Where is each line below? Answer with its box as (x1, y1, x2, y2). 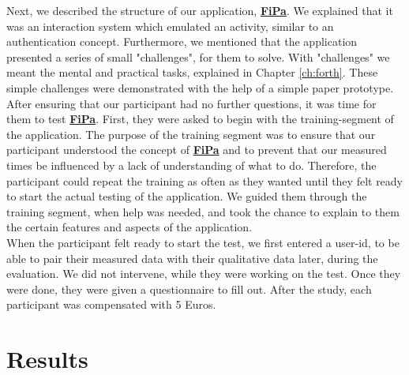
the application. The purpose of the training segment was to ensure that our (6, 126, 376, 142)
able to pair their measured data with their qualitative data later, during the (6, 249, 378, 266)
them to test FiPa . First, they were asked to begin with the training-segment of (6, 111, 394, 127)
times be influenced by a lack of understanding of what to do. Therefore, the (6, 156, 377, 173)
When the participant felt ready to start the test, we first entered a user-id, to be (6, 234, 400, 250)
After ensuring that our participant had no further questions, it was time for (6, 95, 377, 111)
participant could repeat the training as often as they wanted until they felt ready (6, 172, 403, 189)
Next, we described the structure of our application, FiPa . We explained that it (6, 2, 393, 18)
